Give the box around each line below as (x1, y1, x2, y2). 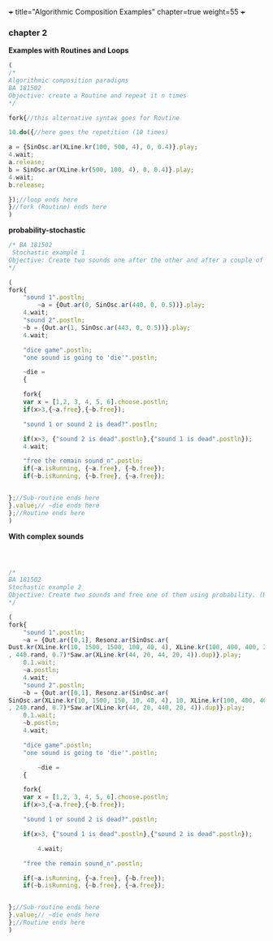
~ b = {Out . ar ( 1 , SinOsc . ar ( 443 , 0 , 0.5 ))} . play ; (23, 323, 191, 332)
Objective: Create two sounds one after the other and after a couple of (8, 256, 264, 264)
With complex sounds (8, 531, 84, 541)
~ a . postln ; (23, 666, 60, 674)
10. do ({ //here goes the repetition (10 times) (8, 128, 169, 137)
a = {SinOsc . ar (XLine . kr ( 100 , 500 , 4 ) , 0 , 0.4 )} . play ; (8, 143, 198, 151)
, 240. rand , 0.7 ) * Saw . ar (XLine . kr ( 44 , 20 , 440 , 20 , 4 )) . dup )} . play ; (8, 704, 245, 712)
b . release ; (8, 180, 45, 189)
